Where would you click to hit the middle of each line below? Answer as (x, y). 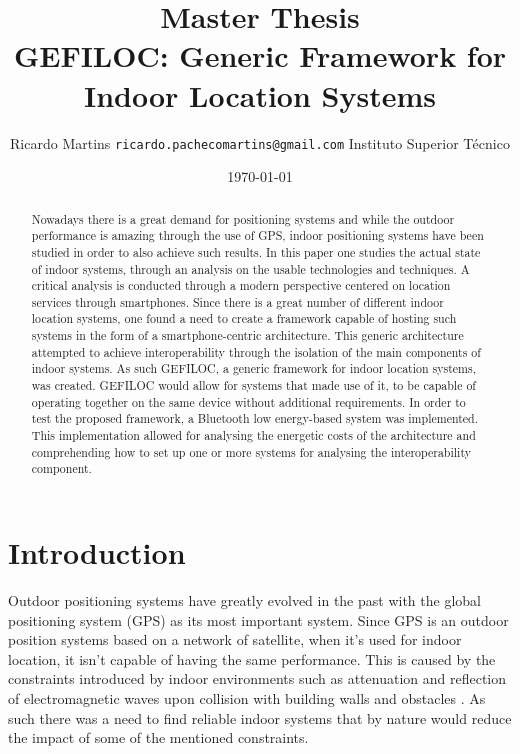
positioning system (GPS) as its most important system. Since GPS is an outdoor (258, 619)
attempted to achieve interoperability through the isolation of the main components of (256, 351)
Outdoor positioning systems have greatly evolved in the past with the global (244, 599)
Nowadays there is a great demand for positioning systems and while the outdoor (243, 218)
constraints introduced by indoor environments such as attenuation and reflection (257, 678)
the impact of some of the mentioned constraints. (158, 737)
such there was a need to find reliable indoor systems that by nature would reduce (260, 717)
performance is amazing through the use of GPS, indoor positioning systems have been (257, 235)
